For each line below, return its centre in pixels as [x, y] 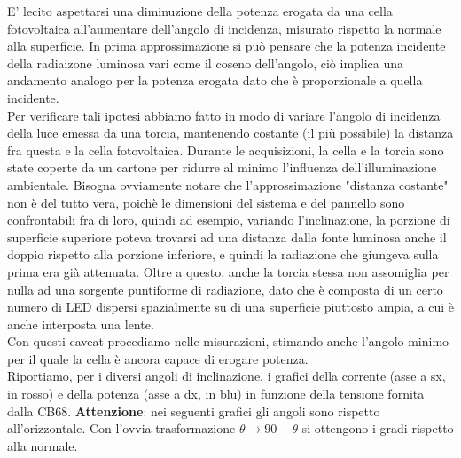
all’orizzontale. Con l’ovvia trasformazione [121, 428]
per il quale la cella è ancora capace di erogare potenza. [158, 358]
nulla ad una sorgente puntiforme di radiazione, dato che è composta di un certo [225, 289]
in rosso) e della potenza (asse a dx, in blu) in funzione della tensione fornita [216, 394]
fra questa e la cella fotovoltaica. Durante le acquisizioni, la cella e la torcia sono [226, 150]
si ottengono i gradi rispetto [378, 428]
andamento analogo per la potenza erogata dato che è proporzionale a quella [215, 80]
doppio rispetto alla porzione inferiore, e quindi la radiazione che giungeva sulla [223, 254]
